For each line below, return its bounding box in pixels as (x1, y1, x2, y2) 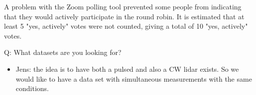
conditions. (15, 83, 49, 94)
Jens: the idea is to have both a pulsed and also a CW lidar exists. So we (15, 63, 239, 74)
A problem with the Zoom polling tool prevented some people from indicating (4, 1, 242, 11)
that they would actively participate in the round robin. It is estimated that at (4, 11, 245, 21)
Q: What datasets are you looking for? (4, 47, 122, 57)
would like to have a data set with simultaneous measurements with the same (15, 73, 252, 84)
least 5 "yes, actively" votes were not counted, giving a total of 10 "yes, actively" (4, 21, 248, 31)
